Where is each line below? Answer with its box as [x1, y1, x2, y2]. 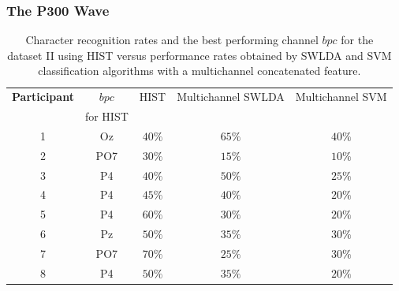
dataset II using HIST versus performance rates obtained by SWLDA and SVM [7, 47, 392, 63]
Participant [12, 88, 74, 105]
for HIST [84, 108, 129, 125]
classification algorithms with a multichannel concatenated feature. [38, 62, 361, 79]
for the [341, 32, 374, 48]
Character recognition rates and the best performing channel [25, 32, 319, 48]
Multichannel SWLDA [177, 88, 285, 105]
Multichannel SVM [295, 88, 387, 105]
